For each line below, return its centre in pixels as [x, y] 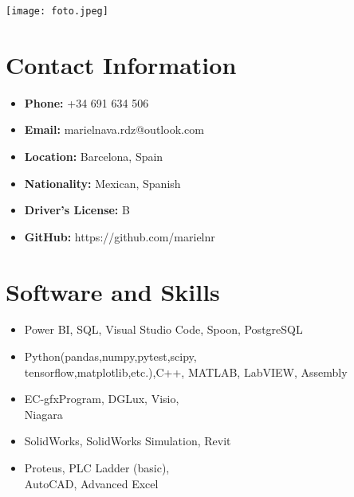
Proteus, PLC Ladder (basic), [97, 468]
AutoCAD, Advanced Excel [91, 483]
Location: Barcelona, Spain [94, 156]
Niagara [43, 414]
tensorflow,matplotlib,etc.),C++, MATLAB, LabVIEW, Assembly [186, 372]
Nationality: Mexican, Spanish [102, 183]
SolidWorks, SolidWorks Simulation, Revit [128, 441]
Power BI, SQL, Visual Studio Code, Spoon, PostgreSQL [163, 329]
